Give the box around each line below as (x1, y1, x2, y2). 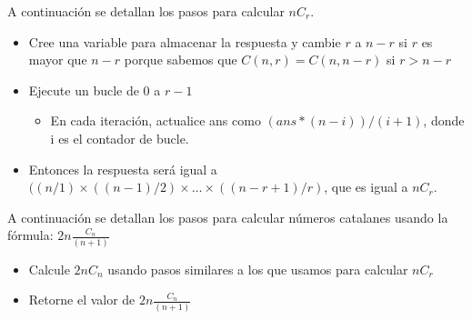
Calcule (28, 259, 70, 278)
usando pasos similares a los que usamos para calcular (107, 259, 408, 278)
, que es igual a (324, 177, 408, 196)
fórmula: (7, 225, 54, 245)
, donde (423, 111, 465, 130)
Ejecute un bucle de (28, 80, 139, 99)
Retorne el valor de (28, 290, 136, 309)
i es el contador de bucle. (50, 128, 189, 147)
